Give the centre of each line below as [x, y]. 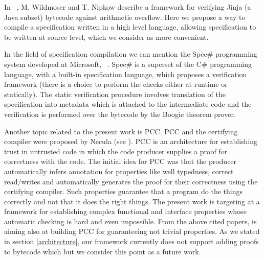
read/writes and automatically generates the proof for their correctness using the [131, 181]
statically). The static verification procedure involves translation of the [115, 94]
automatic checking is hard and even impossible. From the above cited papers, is [130, 221]
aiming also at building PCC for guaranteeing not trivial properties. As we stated [132, 231]
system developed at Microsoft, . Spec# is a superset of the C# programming [128, 64]
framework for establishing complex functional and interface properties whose [125, 211]
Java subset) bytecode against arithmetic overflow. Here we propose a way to [125, 17]
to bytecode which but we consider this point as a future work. [103, 251]
